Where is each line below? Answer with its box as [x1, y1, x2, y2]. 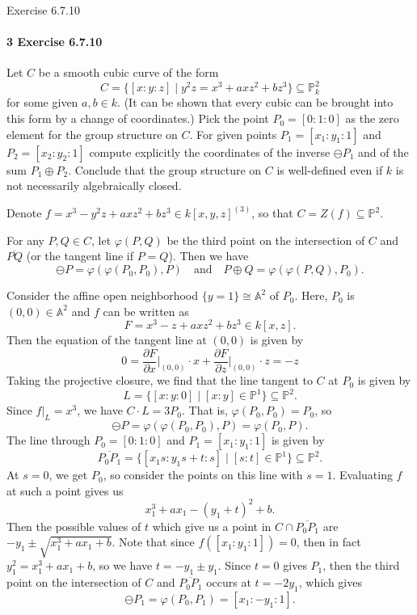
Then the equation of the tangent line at [6, 331, 207, 348]
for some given [6, 94, 78, 111]
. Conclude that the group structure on [68, 161, 262, 178]
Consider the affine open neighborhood [6, 287, 199, 304]
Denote [6, 204, 42, 221]
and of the [358, 143, 409, 160]
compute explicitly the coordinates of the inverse [89, 143, 331, 160]
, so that [251, 204, 293, 221]
